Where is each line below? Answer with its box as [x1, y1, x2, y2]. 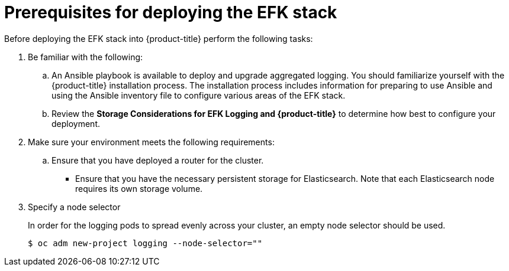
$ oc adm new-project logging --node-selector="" [28, 238, 263, 248]
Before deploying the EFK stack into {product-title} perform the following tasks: [4, 33, 313, 44]
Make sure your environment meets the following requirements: [28, 136, 275, 147]
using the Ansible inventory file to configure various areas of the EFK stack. [51, 90, 346, 100]
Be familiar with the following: [28, 51, 143, 62]
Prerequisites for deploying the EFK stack [4, 2, 337, 22]
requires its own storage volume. [75, 183, 203, 194]
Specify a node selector [28, 201, 121, 212]
